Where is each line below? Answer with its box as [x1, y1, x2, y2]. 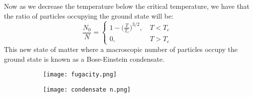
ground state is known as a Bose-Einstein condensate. [4, 53, 164, 64]
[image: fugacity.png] [43, 71, 117, 78]
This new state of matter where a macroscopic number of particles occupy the [4, 44, 238, 54]
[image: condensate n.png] [43, 86, 131, 93]
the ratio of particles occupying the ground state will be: [4, 10, 174, 21]
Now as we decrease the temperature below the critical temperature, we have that [4, 1, 250, 11]
